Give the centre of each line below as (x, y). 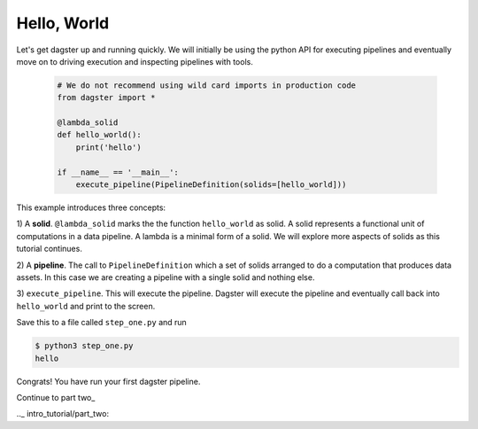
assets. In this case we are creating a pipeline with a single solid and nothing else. (166, 277)
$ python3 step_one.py (84, 346)
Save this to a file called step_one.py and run (102, 323)
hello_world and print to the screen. (86, 306)
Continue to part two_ (56, 397)
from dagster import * (106, 98)
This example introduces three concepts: (91, 207)
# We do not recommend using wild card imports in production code (207, 85)
